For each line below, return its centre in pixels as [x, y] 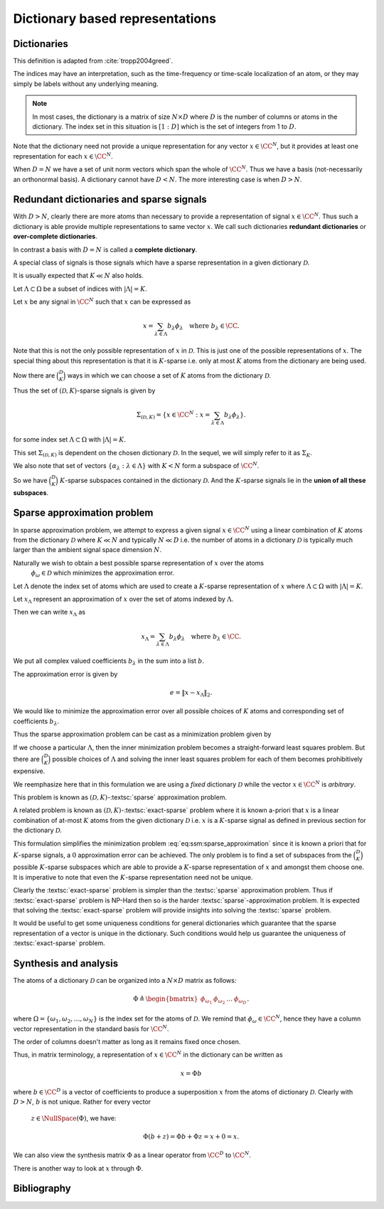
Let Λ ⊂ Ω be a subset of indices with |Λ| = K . [80, 289]
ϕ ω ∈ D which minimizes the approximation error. [102, 574]
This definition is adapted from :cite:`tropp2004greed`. [93, 61]
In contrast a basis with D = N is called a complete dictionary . [105, 250]
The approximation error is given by [65, 674]
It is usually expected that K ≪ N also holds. [78, 276]
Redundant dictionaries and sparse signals [110, 199]
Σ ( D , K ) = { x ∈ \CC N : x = [173, 415]
